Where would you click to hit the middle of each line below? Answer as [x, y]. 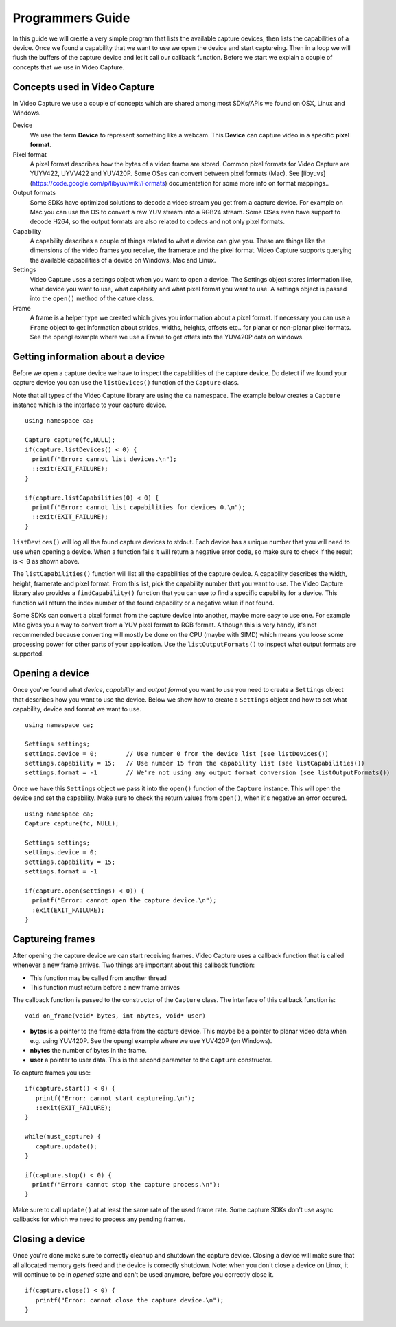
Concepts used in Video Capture [84, 87]
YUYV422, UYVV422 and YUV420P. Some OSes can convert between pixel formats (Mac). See [165, 174]
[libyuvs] [313, 174]
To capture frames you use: [51, 1073]
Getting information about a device [89, 356]
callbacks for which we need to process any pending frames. [99, 1219]
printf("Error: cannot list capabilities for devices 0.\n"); [139, 507]
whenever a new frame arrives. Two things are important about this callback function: [134, 965]
